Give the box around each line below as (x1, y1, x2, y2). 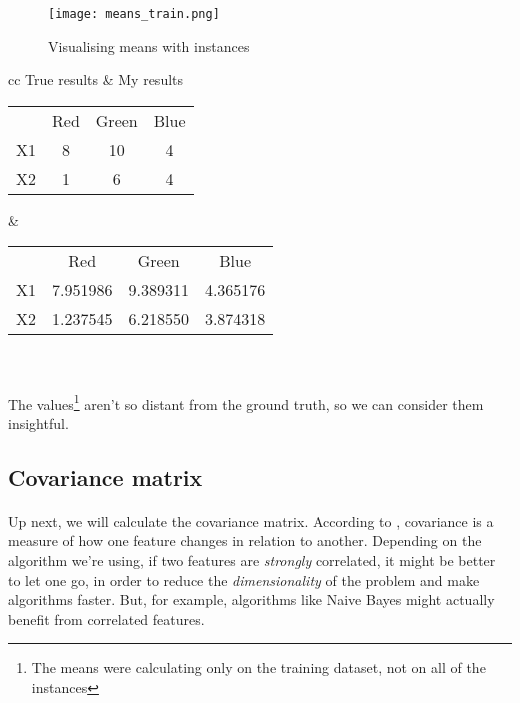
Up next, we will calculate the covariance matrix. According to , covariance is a (8, 510, 494, 531)
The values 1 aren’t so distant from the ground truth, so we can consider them (8, 390, 484, 414)
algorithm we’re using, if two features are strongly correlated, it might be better (8, 550, 496, 571)
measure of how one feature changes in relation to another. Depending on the (8, 530, 482, 551)
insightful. (8, 412, 69, 433)
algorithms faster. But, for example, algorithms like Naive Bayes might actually (8, 589, 495, 610)
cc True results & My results (8, 69, 184, 90)
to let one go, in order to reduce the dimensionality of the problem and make (8, 569, 480, 590)
